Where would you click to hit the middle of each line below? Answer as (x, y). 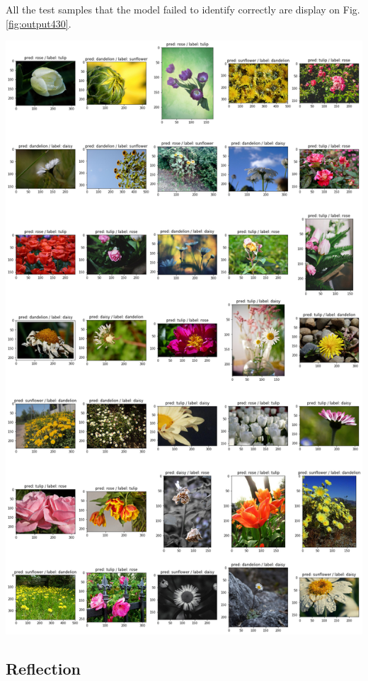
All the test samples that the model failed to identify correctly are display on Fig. (183, 9)
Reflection (43, 669)
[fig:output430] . (39, 23)
